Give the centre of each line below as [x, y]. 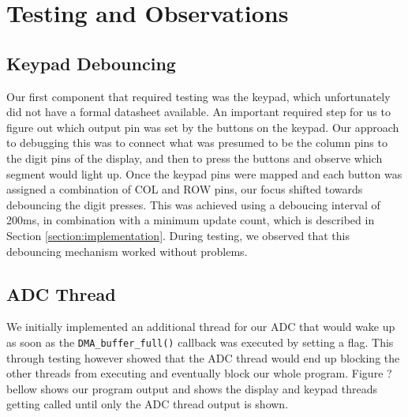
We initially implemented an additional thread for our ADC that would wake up [201, 327]
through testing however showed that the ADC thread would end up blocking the [203, 357]
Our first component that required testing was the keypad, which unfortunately [198, 96]
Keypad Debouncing [91, 63]
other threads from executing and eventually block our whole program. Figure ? [199, 373]
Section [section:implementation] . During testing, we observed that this [178, 235]
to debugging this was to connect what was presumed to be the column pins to [197, 143]
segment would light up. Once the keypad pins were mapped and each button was [204, 173]
